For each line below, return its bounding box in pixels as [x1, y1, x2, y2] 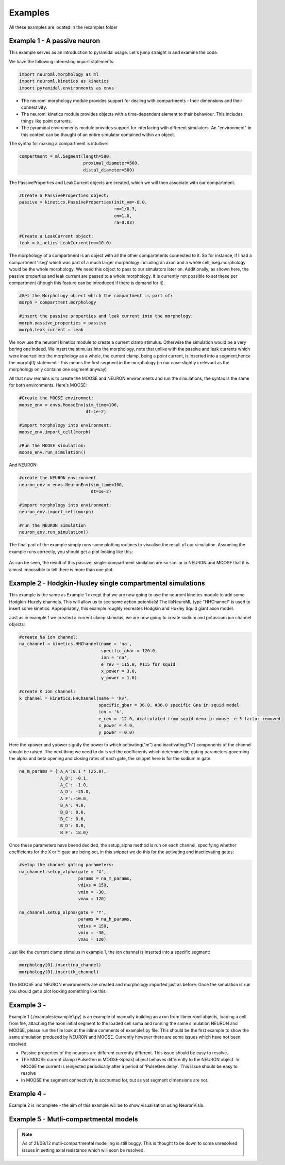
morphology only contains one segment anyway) [9, 367, 107, 372]
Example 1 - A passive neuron [9, 37, 101, 45]
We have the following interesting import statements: [9, 58, 115, 64]
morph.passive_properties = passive [19, 320, 107, 325]
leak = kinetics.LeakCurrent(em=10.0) [19, 240, 112, 246]
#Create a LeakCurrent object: [19, 234, 94, 239]
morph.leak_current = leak [19, 327, 84, 332]
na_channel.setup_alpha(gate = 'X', [19, 869, 107, 874]
